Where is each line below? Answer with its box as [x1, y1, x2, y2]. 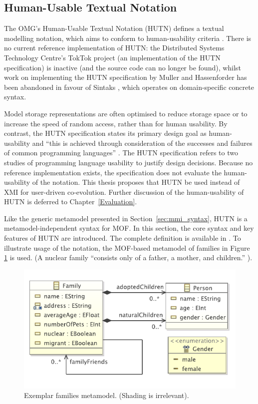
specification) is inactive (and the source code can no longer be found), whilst [4, 62, 241, 72]
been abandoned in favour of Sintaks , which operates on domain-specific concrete [4, 81, 254, 92]
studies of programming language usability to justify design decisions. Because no [4, 157, 253, 167]
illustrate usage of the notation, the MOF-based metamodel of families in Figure [4, 242, 250, 253]
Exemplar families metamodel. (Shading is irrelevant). [24, 390, 189, 401]
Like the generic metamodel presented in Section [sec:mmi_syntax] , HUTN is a [4, 213, 248, 223]
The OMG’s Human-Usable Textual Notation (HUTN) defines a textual [4, 23, 224, 33]
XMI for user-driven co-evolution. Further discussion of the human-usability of [4, 186, 244, 197]
